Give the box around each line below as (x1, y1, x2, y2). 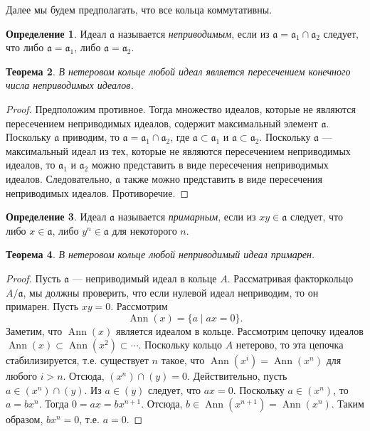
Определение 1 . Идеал (6, 26, 107, 41)
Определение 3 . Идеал (6, 209, 107, 224)
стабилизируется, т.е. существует (6, 353, 149, 368)
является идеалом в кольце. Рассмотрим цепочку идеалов (115, 323, 364, 338)
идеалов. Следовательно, (6, 171, 112, 186)
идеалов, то (6, 157, 55, 172)
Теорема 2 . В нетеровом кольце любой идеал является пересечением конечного (6, 63, 351, 78)
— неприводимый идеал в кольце (72, 270, 217, 285)
